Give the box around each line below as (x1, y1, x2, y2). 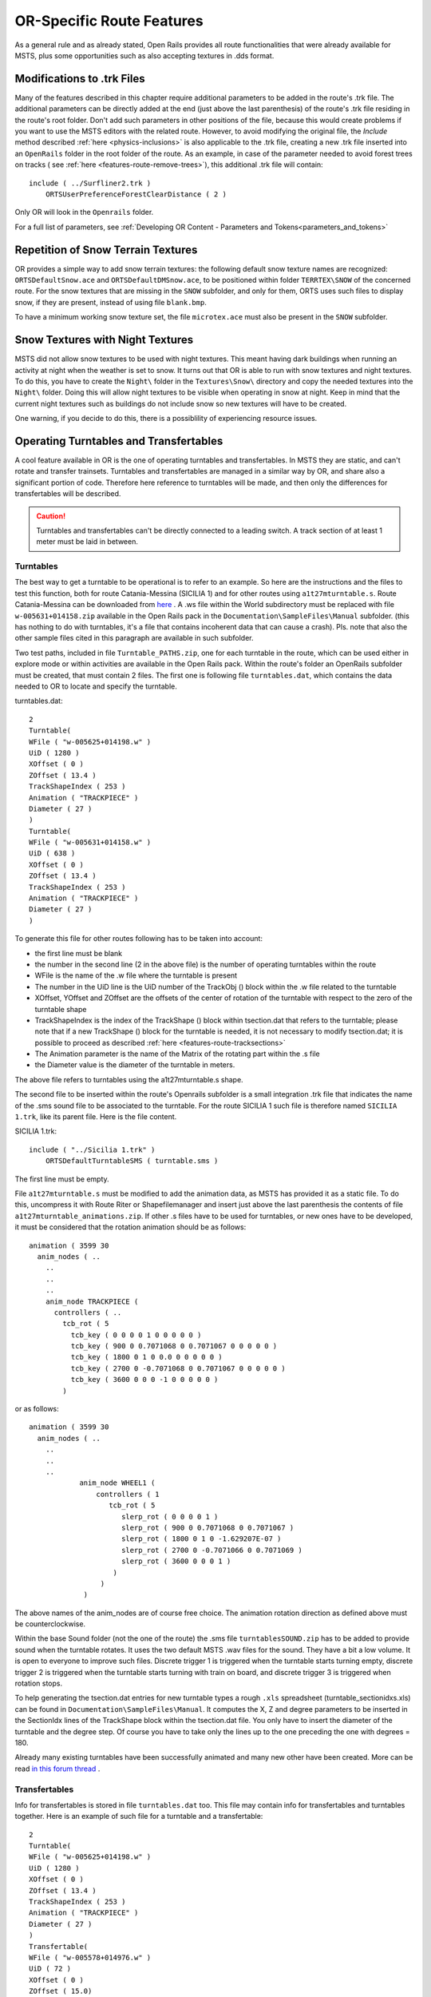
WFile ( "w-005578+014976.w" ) (29, 1953, 152, 1962)
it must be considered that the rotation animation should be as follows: (14, 1222, 247, 1232)
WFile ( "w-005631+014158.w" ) (29, 838, 152, 847)
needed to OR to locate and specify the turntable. (14, 681, 177, 691)
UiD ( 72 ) (29, 1964, 72, 1973)
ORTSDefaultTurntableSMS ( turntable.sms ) (45, 1157, 219, 1165)
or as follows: (14, 1404, 59, 1414)
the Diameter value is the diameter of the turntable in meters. (34, 1060, 235, 1070)
